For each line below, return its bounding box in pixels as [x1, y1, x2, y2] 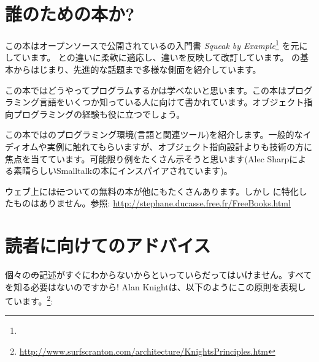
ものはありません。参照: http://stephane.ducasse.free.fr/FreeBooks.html [13, 197, 291, 209]
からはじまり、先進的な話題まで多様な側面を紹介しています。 [13, 62, 261, 75]
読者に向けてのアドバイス [5, 233, 211, 258]
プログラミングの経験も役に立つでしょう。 [13, 107, 185, 120]
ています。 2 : [5, 293, 53, 307]
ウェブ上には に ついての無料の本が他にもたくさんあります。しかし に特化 [5, 184, 299, 197]
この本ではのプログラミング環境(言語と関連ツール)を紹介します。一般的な [5, 128, 303, 141]
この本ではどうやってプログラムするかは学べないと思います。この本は [5, 83, 286, 96]
